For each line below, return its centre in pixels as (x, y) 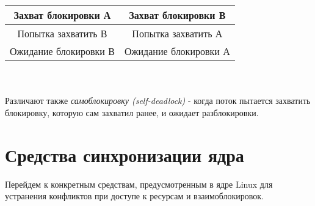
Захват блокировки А (62, 15)
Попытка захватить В (62, 33)
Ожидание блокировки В (62, 51)
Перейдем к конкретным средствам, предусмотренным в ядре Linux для (139, 184)
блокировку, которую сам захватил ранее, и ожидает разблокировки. (132, 112)
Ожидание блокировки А (177, 51)
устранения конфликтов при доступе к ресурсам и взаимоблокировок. (135, 196)
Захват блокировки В (177, 15)
